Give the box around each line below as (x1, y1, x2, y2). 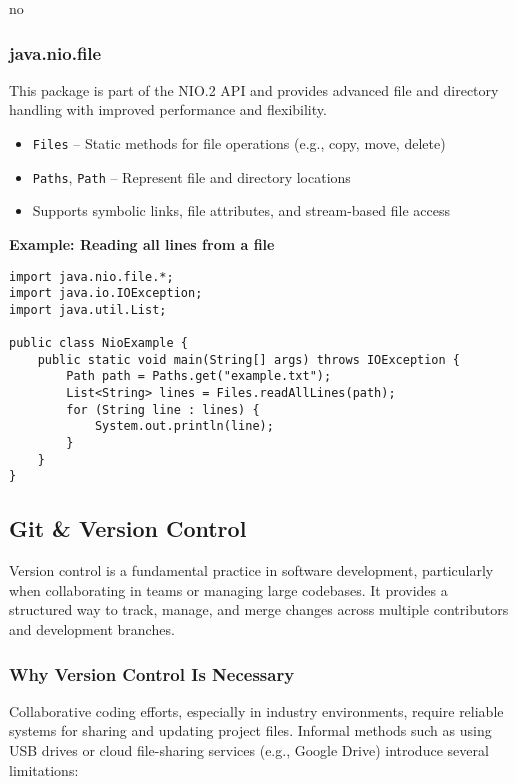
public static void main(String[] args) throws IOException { (37, 352, 461, 367)
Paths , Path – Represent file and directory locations (32, 166, 351, 187)
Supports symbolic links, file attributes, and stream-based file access (32, 200, 451, 221)
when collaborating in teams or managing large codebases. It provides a (9, 579, 448, 600)
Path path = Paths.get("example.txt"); (66, 369, 332, 384)
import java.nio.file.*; (9, 269, 174, 284)
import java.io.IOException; (9, 286, 203, 301)
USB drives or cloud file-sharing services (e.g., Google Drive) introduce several (9, 740, 489, 761)
